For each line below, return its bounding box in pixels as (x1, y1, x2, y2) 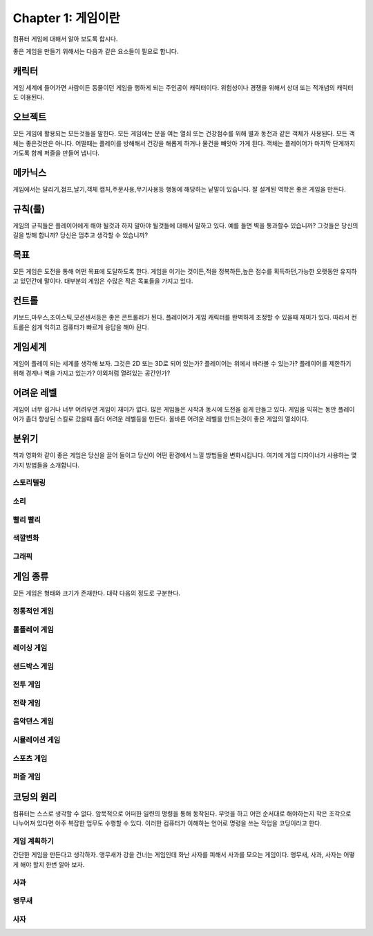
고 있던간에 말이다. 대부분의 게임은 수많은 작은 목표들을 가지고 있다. (12, 277, 193, 285)
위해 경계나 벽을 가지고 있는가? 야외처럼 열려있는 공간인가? (12, 369, 171, 377)
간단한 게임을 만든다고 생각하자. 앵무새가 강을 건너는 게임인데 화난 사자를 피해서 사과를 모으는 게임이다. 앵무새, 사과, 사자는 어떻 (12, 851, 355, 859)
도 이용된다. (12, 93, 45, 102)
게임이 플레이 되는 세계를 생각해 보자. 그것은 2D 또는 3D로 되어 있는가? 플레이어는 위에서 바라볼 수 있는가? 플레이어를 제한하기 (12, 359, 352, 367)
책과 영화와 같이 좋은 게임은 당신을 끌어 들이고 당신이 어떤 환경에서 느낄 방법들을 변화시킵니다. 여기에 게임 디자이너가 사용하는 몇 (12, 451, 357, 459)
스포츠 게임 (12, 753, 48, 763)
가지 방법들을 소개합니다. (12, 461, 79, 469)
